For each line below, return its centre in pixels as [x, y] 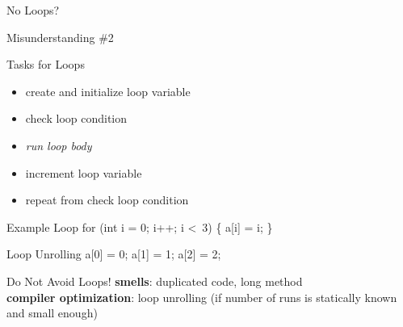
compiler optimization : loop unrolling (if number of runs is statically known [202, 297]
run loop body [59, 145]
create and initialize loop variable [108, 91]
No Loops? [33, 10]
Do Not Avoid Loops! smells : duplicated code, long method [155, 281]
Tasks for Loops [46, 64]
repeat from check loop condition [107, 200]
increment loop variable [84, 172]
